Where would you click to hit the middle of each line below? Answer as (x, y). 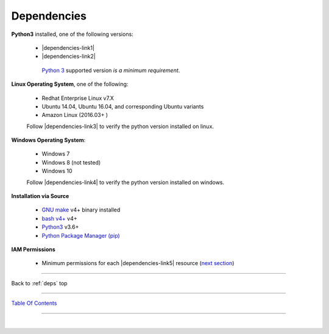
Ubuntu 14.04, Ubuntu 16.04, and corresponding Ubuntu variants (123, 106)
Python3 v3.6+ (60, 227)
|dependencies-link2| (69, 56)
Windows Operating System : (48, 140)
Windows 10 (57, 171)
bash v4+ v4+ (59, 218)
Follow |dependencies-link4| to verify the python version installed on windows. (126, 182)
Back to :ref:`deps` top (39, 283)
